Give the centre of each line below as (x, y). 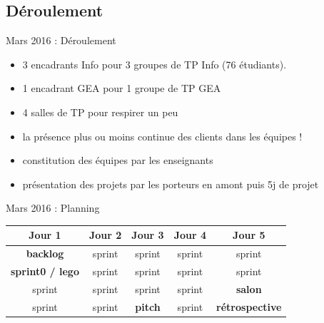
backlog (45, 253)
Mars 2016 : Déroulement (61, 40)
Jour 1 (45, 235)
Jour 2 (105, 235)
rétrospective (249, 306)
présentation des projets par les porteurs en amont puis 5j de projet (171, 184)
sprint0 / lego (45, 271)
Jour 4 (190, 235)
